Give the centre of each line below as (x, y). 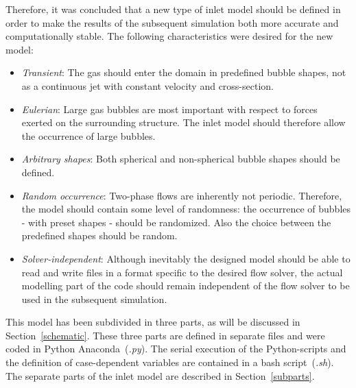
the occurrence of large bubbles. (88, 135)
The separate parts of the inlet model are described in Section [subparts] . (160, 375)
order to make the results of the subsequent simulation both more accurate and (172, 22)
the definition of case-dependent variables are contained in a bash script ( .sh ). (170, 362)
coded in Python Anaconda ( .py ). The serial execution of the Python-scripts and (176, 349)
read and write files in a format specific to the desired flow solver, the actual (182, 272)
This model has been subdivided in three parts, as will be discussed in (153, 322)
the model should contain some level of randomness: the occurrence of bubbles (186, 209)
